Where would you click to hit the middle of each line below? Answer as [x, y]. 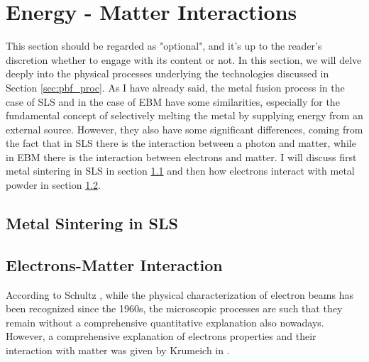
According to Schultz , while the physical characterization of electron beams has [180, 294]
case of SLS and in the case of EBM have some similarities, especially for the [173, 101]
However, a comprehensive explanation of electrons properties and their [161, 336]
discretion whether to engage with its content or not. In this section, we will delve [184, 59]
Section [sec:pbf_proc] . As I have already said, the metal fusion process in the [175, 87]
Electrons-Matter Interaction [114, 264]
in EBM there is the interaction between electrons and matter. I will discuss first [181, 157]
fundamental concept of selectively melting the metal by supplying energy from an [184, 115]
